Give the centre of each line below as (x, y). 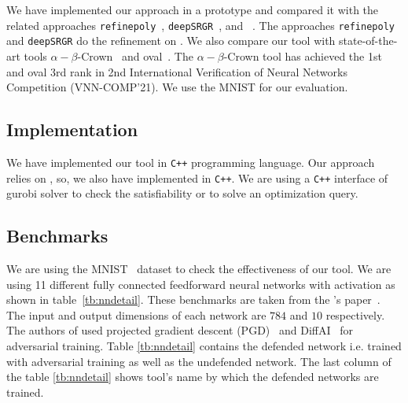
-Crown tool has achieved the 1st (303, 55)
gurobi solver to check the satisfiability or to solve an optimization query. (182, 193)
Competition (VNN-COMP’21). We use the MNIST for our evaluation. (177, 87)
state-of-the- (368, 41)
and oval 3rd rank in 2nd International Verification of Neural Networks (177, 71)
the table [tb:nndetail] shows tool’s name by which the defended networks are (193, 377)
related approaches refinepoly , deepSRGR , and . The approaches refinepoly (200, 25)
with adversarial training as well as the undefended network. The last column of (199, 361)
